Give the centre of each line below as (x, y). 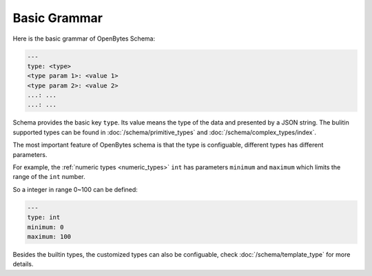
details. (23, 264)
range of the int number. (49, 177)
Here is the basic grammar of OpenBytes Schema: (84, 39)
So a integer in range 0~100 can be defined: (75, 189)
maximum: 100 (49, 236)
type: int (44, 217)
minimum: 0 (45, 227)
